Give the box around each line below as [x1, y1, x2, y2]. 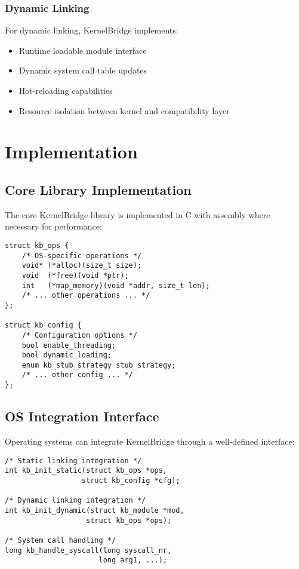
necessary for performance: [5, 220, 102, 233]
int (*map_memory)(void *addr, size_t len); [21, 281, 210, 290]
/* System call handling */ [5, 536, 116, 544]
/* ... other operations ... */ [21, 291, 150, 300]
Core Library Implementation [5, 180, 192, 198]
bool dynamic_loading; [21, 351, 112, 360]
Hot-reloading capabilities [19, 84, 113, 96]
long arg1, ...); [98, 556, 168, 565]
